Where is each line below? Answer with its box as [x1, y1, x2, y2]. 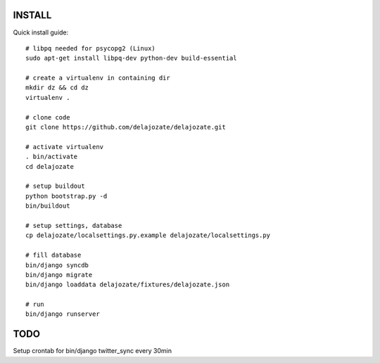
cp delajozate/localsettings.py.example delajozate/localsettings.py [25, 231, 271, 239]
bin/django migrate [25, 271, 93, 279]
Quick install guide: [13, 28, 69, 37]
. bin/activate [25, 153, 78, 161]
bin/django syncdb [25, 261, 89, 269]
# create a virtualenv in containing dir [25, 74, 170, 82]
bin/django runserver [25, 310, 100, 318]
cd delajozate [25, 163, 74, 170]
